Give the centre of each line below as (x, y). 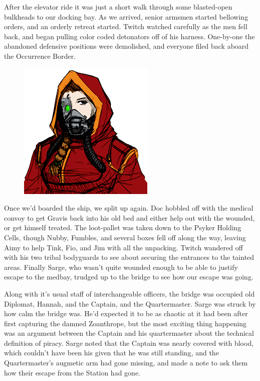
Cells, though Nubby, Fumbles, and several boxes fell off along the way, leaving (125, 237)
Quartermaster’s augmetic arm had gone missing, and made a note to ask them (126, 363)
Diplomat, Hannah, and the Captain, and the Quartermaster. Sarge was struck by (130, 303)
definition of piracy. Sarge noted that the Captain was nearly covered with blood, (129, 343)
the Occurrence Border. (40, 56)
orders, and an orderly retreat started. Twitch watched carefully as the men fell (126, 26)
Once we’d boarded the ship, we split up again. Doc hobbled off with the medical (129, 208)
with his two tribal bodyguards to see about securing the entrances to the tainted (129, 257)
